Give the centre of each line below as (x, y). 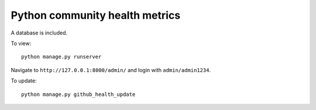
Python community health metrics (96, 15)
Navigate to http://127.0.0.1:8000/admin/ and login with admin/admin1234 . (111, 70)
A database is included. (39, 33)
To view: (21, 43)
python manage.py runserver (61, 57)
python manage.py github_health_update (78, 94)
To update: (24, 81)
